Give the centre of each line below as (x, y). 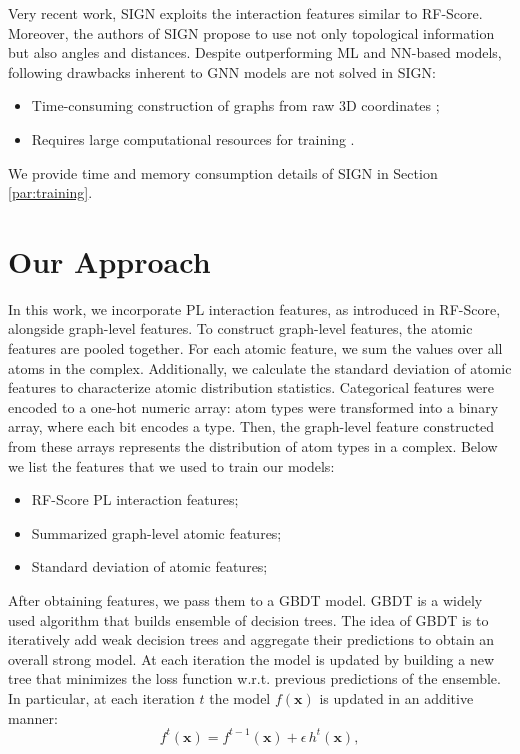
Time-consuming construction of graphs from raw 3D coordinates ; (235, 105)
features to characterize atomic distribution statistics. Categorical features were (251, 387)
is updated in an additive (396, 697)
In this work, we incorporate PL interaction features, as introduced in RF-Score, (254, 308)
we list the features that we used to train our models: (171, 465)
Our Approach (109, 260)
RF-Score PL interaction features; (135, 499)
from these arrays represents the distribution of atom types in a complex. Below (253, 446)
